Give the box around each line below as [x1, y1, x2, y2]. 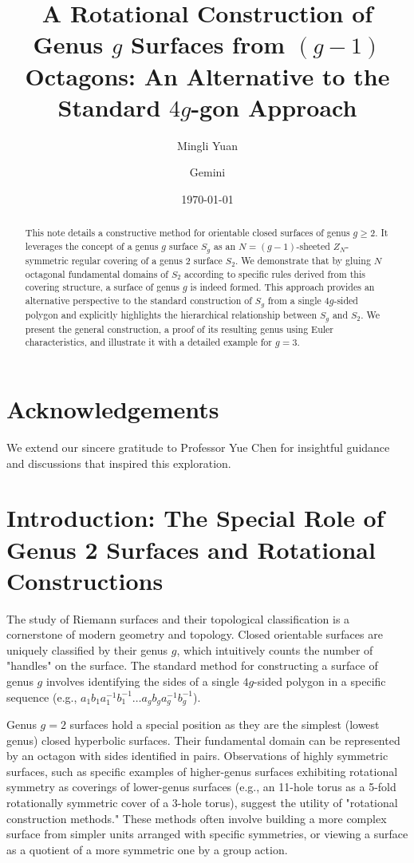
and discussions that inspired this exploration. [6, 454, 231, 471]
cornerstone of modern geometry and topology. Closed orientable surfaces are [6, 626, 383, 643]
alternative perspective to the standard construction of [25, 293, 252, 307]
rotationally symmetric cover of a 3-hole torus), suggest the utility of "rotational [6, 794, 398, 811]
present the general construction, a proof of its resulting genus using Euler [25, 322, 334, 335]
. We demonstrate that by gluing [235, 253, 371, 267]
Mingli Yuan [177, 137, 238, 153]
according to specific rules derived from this [183, 267, 365, 280]
